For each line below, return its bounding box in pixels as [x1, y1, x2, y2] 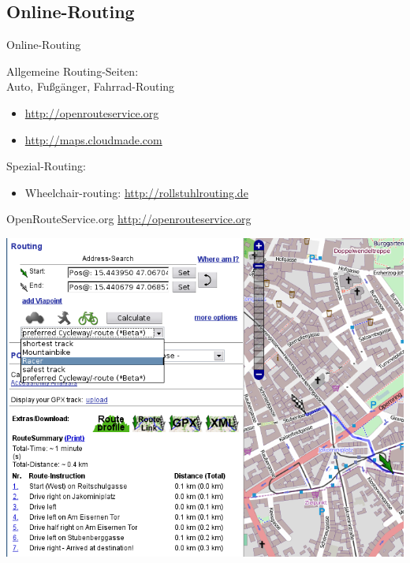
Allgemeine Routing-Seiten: [6, 62, 139, 79]
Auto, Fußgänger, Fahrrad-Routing [6, 78, 175, 95]
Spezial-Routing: [6, 158, 86, 174]
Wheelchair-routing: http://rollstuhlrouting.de [24, 184, 248, 200]
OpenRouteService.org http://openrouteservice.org [6, 211, 252, 227]
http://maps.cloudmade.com [24, 131, 162, 147]
